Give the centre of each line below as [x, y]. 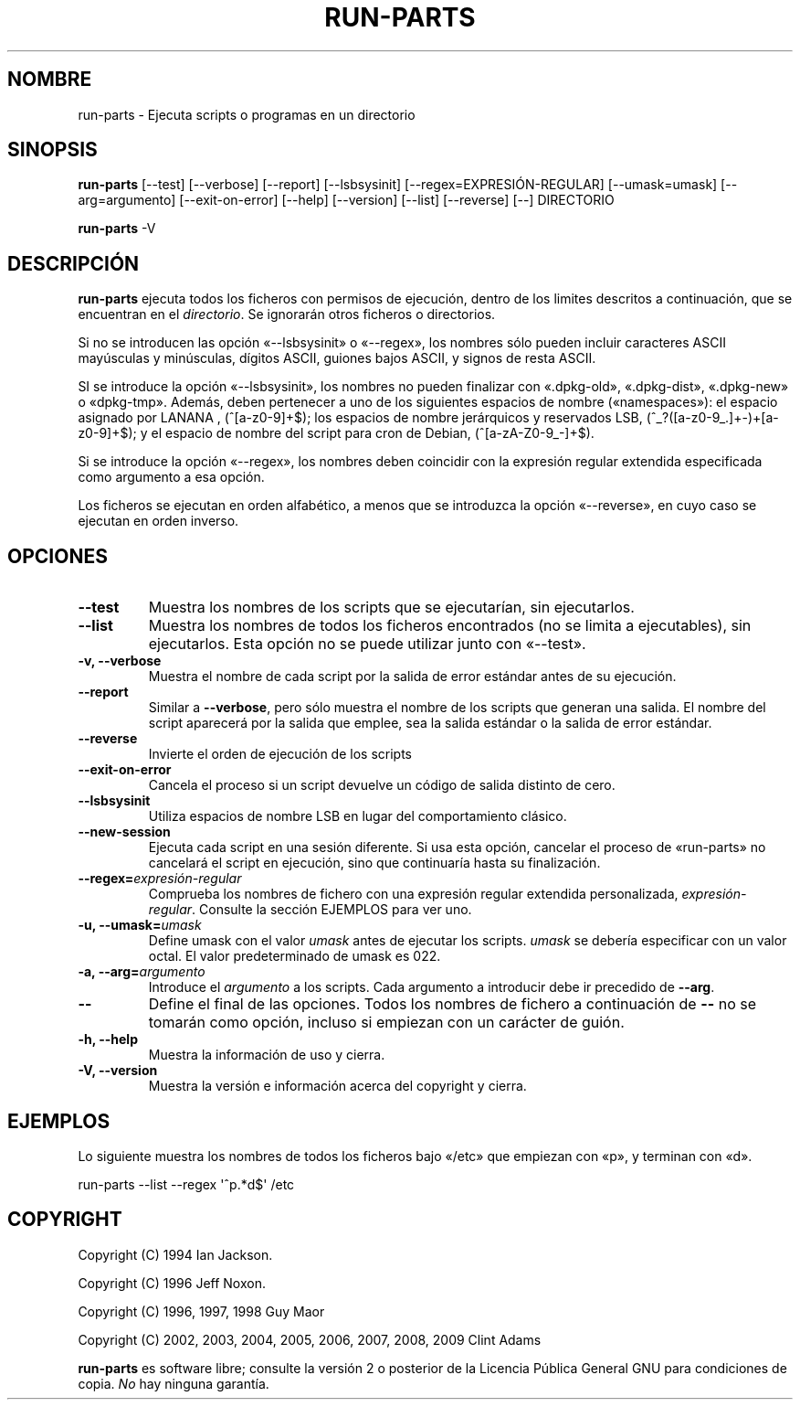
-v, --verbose [120, 661]
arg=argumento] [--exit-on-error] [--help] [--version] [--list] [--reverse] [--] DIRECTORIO [346, 200]
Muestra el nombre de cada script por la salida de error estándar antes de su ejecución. [412, 677]
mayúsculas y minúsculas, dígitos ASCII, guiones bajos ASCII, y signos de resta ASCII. [337, 358]
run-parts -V [117, 229]
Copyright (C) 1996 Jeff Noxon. [172, 1283]
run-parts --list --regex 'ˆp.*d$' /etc [186, 1184]
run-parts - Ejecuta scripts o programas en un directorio [247, 114]
